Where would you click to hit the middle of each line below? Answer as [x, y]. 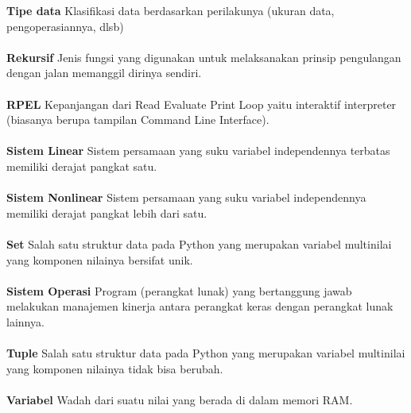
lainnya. [25, 321]
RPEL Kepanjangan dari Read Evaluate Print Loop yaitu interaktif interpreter [202, 104]
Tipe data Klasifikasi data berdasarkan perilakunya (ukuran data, [171, 10]
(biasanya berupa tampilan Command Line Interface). [138, 120]
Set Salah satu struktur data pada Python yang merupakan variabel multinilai [199, 243]
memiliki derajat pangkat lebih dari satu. [107, 212]
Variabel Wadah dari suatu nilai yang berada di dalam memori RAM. [180, 399]
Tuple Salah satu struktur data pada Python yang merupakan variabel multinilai [206, 353]
